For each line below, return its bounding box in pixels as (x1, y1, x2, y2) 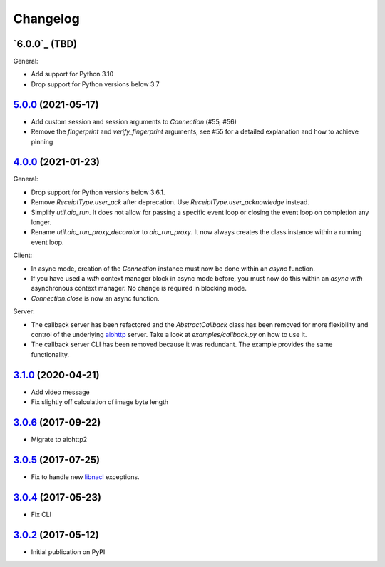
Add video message (31, 388, 90, 396)
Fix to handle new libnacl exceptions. (31, 472, 140, 481)
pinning (31, 137, 53, 146)
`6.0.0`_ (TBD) (13, 38, 78, 50)
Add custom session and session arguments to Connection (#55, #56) (31, 117, 237, 126)
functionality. (31, 350, 70, 358)
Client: (13, 251, 33, 260)
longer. (31, 218, 52, 226)
